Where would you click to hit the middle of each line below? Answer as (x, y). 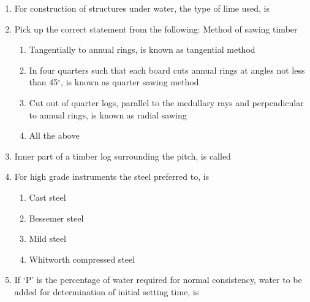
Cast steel (47, 197)
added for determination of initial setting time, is (107, 291)
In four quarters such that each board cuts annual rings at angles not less (167, 70)
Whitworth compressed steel (82, 259)
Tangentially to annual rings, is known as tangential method (142, 49)
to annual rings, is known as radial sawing (108, 114)
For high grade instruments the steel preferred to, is (112, 176)
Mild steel (47, 238)
